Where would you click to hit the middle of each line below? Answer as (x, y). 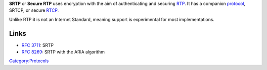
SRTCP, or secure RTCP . (34, 10)
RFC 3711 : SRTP (38, 45)
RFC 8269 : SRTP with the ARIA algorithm (63, 52)
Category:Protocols (29, 61)
